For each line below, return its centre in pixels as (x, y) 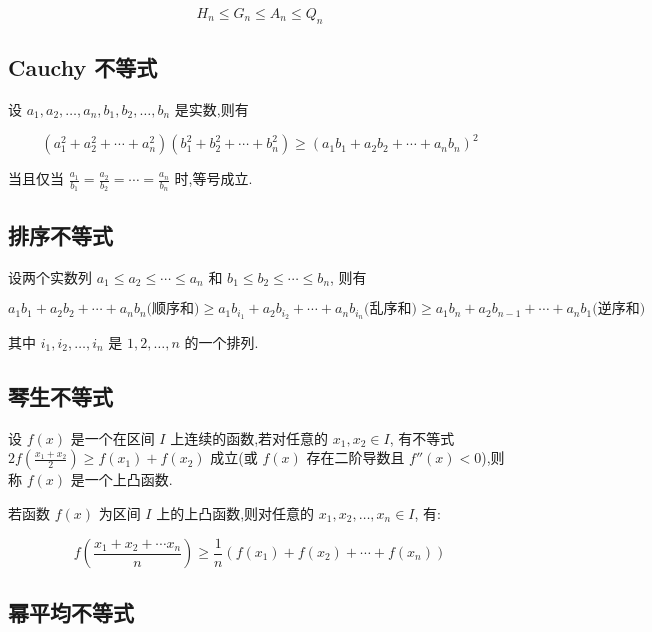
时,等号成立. (213, 178)
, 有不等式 (422, 437)
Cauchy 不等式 (83, 67)
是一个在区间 (112, 437)
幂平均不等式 (71, 612)
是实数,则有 (211, 109)
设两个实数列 (50, 276)
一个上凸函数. (128, 479)
